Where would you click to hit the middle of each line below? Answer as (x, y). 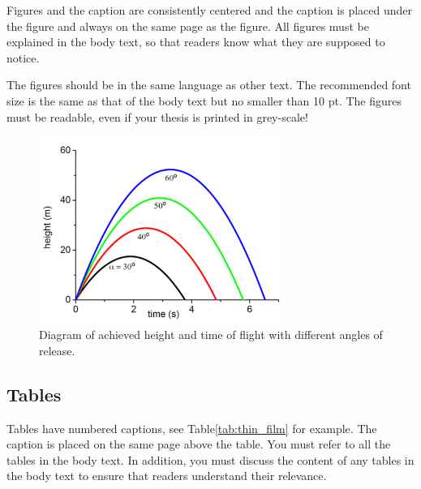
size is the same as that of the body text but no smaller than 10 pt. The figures (204, 100)
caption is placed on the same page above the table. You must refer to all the (199, 444)
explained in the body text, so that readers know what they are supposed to (196, 42)
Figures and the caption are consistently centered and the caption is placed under (209, 10)
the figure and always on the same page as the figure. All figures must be (188, 26)
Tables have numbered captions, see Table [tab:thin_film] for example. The (192, 428)
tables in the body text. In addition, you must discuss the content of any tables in (210, 459)
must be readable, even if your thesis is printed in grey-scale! (157, 116)
